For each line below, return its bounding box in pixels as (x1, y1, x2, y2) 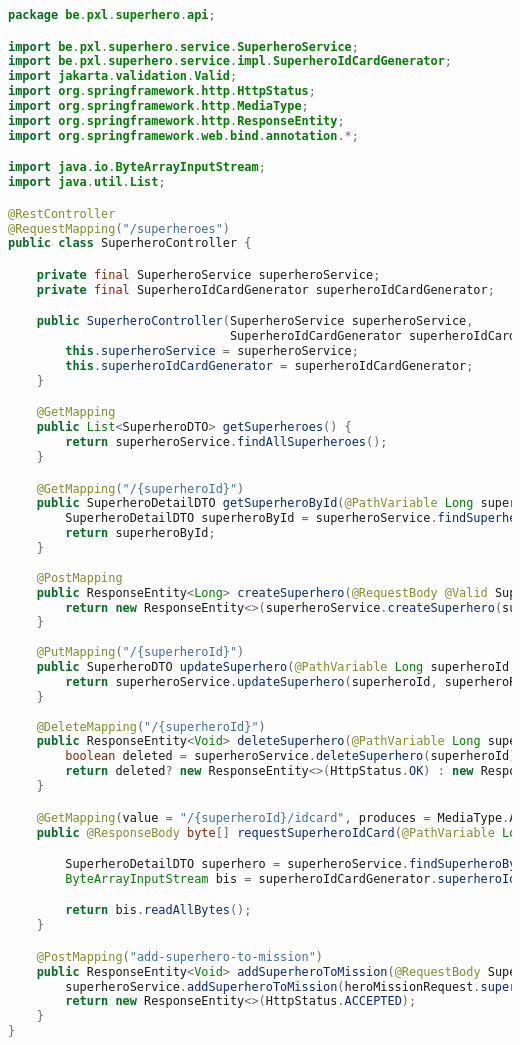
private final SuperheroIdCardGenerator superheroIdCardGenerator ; (36, 282, 495, 297)
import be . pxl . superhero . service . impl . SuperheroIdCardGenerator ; (8, 54, 452, 69)
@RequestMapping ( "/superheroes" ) (8, 221, 230, 236)
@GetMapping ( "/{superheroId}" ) (36, 481, 245, 496)
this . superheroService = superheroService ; (65, 344, 359, 359)
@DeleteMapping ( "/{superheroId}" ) (36, 719, 266, 734)
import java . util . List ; (8, 175, 166, 190)
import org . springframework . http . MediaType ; (8, 99, 309, 114)
